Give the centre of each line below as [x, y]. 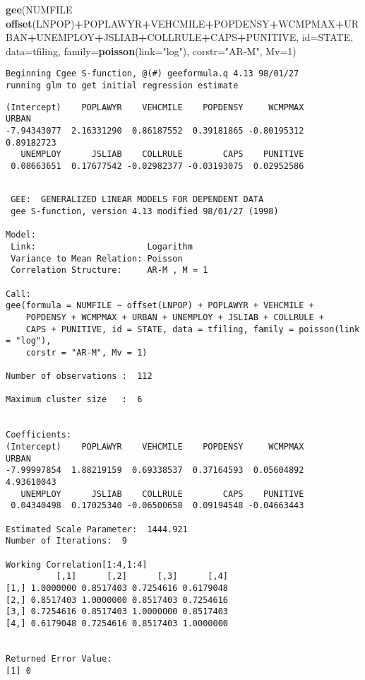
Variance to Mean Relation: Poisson [97, 258]
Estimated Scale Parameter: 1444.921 [97, 529]
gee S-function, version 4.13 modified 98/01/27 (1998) [145, 211]
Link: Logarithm [102, 246]
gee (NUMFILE [39, 9]
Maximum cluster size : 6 [74, 400]
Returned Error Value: [59, 658]
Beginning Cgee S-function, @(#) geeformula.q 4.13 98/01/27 [152, 74]
